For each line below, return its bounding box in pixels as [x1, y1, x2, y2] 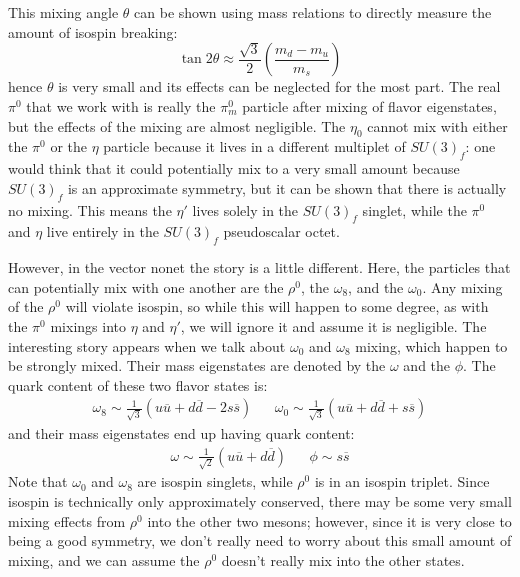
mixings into [50, 315, 126, 336]
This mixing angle [8, 2, 119, 22]
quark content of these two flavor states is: [8, 374, 268, 395]
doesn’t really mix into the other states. [221, 549, 465, 570]
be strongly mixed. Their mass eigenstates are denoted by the [8, 355, 386, 376]
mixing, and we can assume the [8, 549, 200, 570]
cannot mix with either [367, 115, 508, 136]
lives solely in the [192, 199, 299, 220]
